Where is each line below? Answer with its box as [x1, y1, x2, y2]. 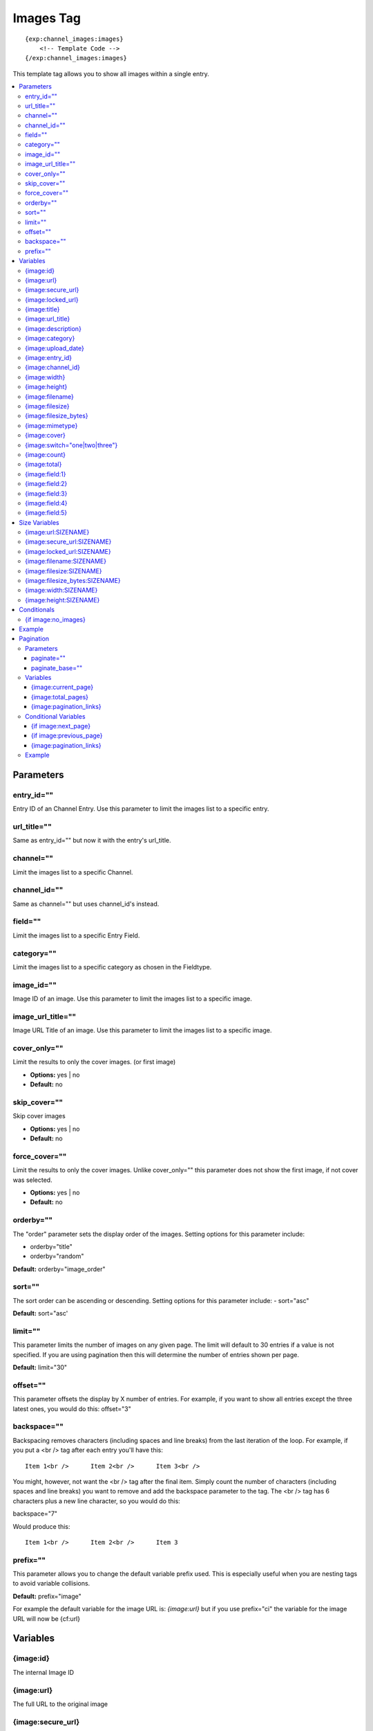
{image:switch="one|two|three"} [25, 440, 118, 449]
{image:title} [25, 305, 60, 314]
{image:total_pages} [31, 692, 89, 701]
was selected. [12, 1176, 52, 1184]
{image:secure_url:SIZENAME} [25, 537, 112, 546]
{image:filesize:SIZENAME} [25, 566, 103, 575]
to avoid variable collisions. [12, 1579, 90, 1588]
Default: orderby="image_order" [12, 1264, 106, 1273]
